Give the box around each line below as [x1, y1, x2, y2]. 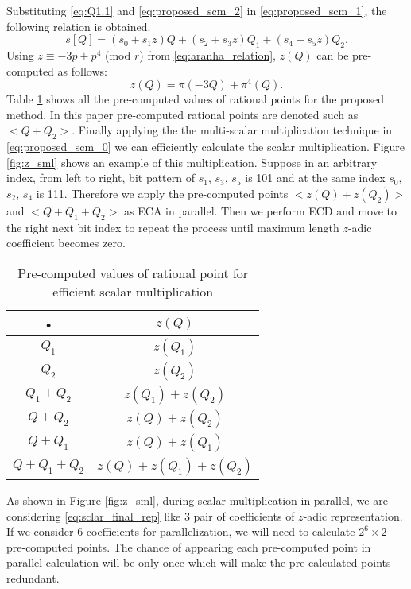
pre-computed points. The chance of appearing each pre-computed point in [6, 538, 371, 555]
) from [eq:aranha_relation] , [139, 46, 276, 63]
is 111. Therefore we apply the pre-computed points [36, 185, 289, 202]
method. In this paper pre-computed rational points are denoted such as [6, 106, 359, 122]
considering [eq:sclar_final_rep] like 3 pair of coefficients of [6, 507, 295, 524]
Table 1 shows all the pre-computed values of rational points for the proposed [6, 91, 384, 107]
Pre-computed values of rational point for [17, 264, 249, 282]
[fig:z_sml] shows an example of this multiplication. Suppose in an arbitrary [6, 153, 378, 170]
